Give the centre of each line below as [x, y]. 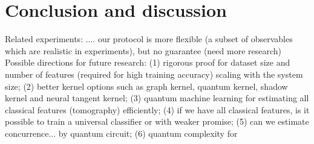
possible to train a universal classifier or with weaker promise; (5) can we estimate [157, 121]
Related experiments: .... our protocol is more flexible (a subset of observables [149, 39]
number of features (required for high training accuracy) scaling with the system [154, 74]
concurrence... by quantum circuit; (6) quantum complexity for [121, 133]
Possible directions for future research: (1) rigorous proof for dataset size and [148, 62]
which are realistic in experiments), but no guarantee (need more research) [143, 50]
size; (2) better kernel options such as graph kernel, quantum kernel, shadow [146, 86]
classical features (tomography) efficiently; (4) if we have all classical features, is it [157, 109]
